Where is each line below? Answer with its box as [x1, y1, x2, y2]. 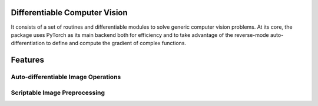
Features [11, 55, 44, 65]
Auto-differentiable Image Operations [11, 73, 121, 81]
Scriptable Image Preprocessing [11, 88, 105, 97]
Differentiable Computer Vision [11, 8, 128, 18]
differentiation [11, 40, 45, 47]
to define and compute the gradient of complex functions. [46, 40, 187, 47]
